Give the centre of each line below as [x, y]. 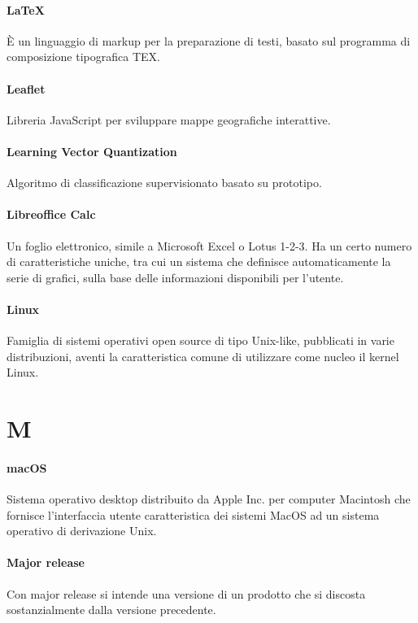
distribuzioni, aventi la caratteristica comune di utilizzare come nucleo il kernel [203, 356]
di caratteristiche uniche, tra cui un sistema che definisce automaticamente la [199, 261]
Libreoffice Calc [51, 214]
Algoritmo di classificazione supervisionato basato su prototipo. [164, 183]
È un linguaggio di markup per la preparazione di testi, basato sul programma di [209, 40]
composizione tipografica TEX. [83, 57]
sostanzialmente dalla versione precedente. [111, 610]
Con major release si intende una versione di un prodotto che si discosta [186, 593]
